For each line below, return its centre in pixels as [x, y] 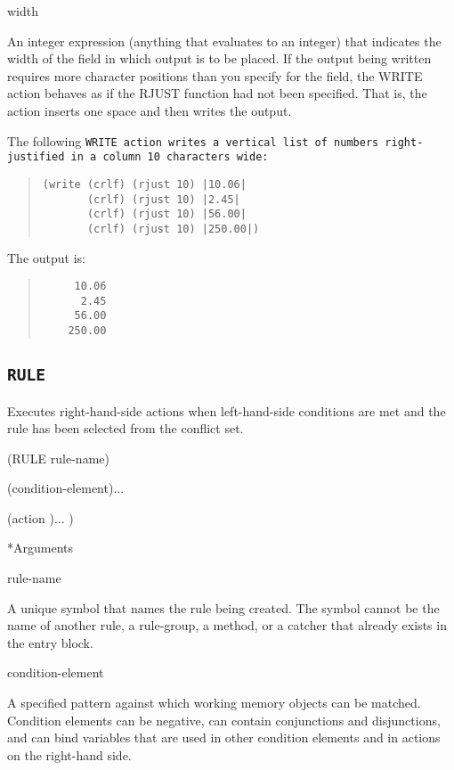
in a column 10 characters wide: [170, 157]
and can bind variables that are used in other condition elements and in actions [224, 737]
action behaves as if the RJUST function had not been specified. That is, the [217, 93]
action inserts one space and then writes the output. [150, 110]
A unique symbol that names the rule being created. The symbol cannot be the [223, 607]
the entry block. [50, 642]
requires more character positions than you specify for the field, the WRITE [215, 75]
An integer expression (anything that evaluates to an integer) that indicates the [224, 41]
